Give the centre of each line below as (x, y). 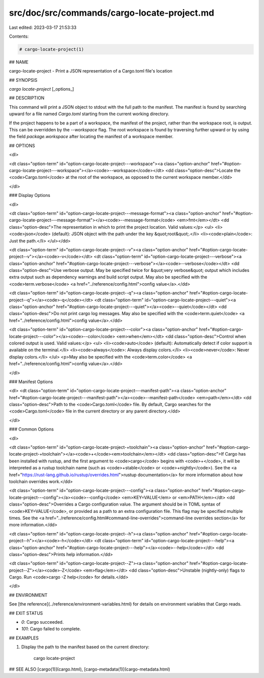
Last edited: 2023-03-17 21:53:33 (43, 27)
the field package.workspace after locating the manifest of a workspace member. (91, 137)
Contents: (19, 36)
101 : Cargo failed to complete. (51, 629)
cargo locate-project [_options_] (42, 89)
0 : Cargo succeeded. (43, 622)
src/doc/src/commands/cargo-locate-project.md (112, 13)
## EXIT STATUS (26, 613)
